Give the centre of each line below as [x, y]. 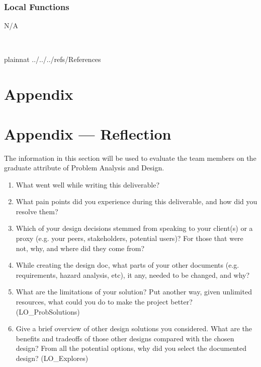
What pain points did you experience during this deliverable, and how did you [137, 201]
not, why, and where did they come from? [80, 248]
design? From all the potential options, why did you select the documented [131, 348]
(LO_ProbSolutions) [48, 311]
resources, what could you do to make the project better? [104, 302]
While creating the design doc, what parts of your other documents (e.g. [127, 265]
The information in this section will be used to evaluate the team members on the [130, 158]
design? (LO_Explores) [52, 358]
